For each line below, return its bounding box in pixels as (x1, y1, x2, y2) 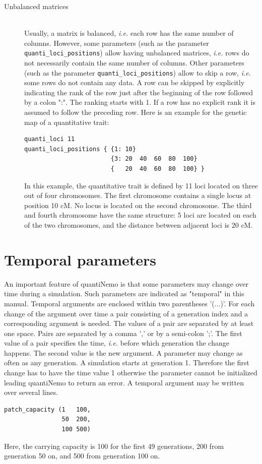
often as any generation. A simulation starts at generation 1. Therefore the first (4, 357, 249, 368)
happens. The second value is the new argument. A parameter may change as (4, 347, 243, 358)
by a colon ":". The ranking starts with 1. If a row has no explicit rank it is (24, 97, 255, 107)
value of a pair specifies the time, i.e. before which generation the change (4, 338, 229, 348)
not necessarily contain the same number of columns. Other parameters (24, 57, 244, 68)
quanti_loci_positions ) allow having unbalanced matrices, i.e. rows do (24, 47, 249, 58)
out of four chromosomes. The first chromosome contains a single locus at (24, 190, 251, 201)
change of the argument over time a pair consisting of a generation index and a (4, 308, 248, 318)
